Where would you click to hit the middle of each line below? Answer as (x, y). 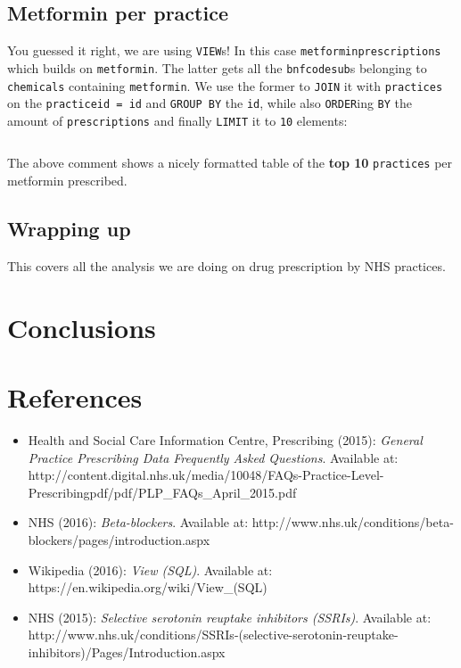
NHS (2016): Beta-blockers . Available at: (138, 522)
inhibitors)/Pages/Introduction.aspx (127, 652)
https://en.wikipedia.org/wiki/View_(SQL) (148, 587)
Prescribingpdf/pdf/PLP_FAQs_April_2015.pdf (162, 492)
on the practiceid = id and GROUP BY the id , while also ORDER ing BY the (210, 103)
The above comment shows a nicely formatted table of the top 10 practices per (230, 163)
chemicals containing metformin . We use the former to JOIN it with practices (225, 85)
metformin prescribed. (67, 181)
